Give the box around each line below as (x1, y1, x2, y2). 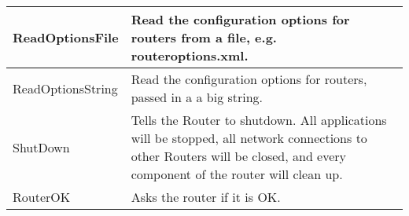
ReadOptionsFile (13, 28, 119, 46)
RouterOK (13, 188, 71, 206)
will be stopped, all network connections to (131, 129, 367, 147)
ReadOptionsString (13, 79, 118, 97)
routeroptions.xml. (131, 46, 249, 64)
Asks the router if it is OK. (131, 188, 281, 206)
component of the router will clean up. (131, 165, 343, 183)
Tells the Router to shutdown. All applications (131, 111, 387, 129)
